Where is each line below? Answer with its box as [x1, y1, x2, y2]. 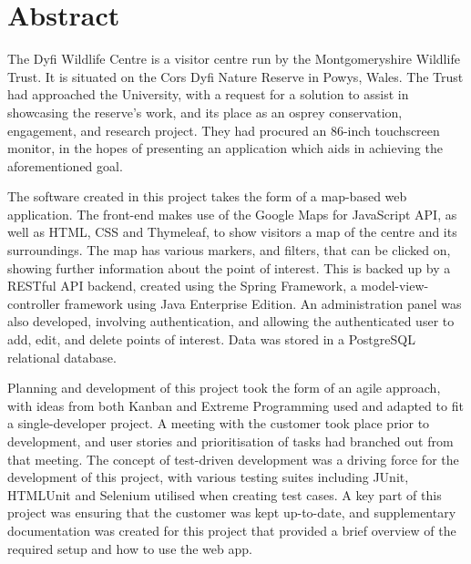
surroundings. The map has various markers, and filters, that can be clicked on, [7, 241, 451, 260]
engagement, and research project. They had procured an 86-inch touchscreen [7, 120, 440, 139]
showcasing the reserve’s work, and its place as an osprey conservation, [7, 102, 403, 121]
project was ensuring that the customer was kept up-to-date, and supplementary [7, 503, 456, 522]
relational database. [7, 347, 117, 366]
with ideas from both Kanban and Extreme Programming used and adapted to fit [7, 395, 464, 415]
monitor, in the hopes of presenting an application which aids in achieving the [7, 138, 443, 158]
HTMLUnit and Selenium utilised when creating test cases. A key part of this [7, 485, 442, 504]
